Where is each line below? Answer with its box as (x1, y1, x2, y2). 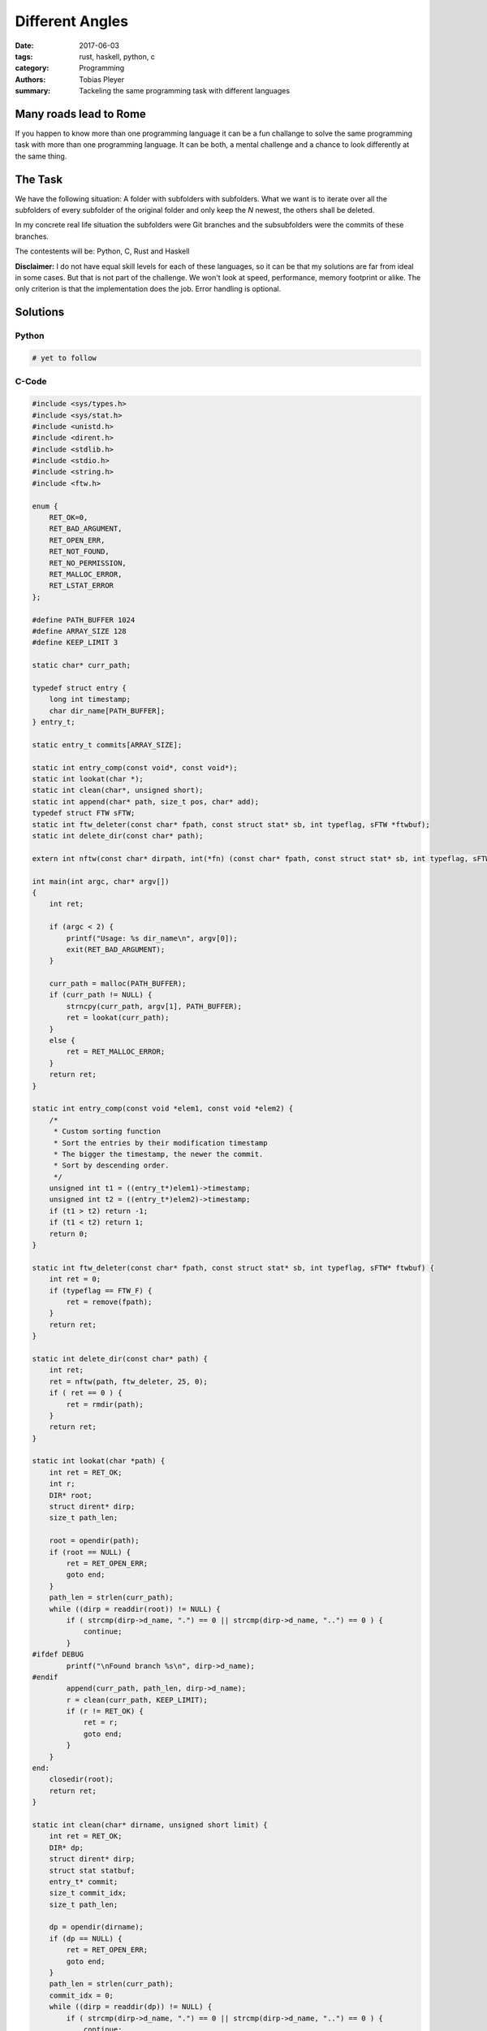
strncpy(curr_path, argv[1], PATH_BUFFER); (66, 1002, 243, 1011)
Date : (15, 41, 34, 50)
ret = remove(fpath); (66, 1297, 153, 1306)
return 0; (49, 1229, 88, 1238)
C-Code (15, 376, 47, 388)
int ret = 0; (49, 1275, 101, 1284)
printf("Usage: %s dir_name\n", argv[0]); (66, 933, 239, 942)
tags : (15, 51, 33, 61)
